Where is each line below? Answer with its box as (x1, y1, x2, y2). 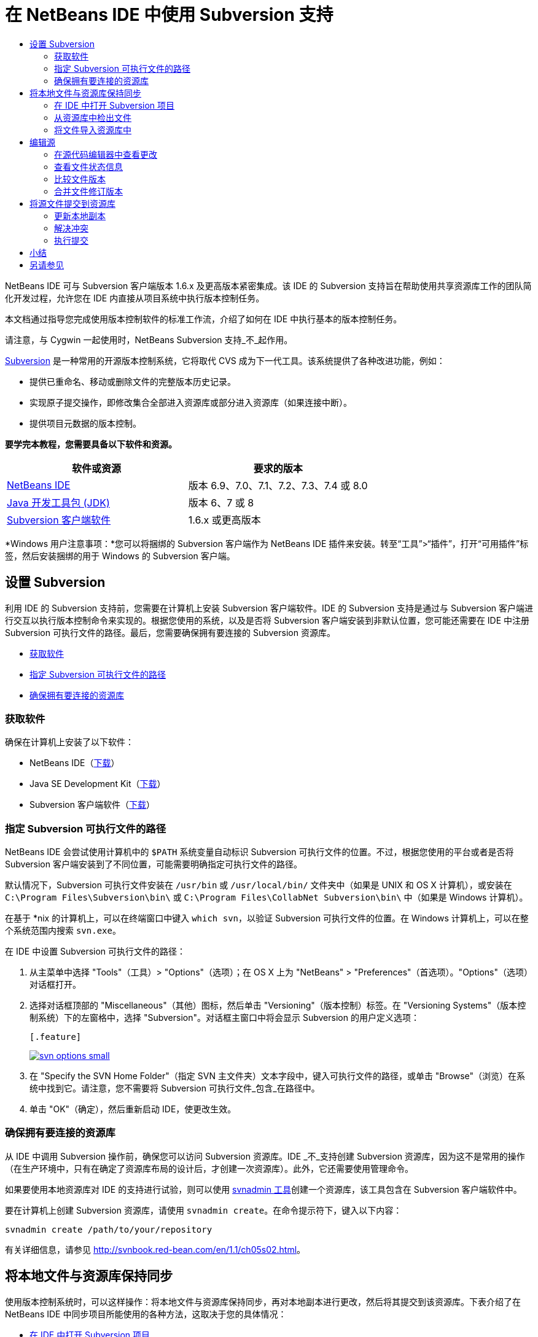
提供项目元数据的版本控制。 (29, 417, 141, 428)
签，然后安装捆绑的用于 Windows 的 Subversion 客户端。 (5, 550, 235, 561)
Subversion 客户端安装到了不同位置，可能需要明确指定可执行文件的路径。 (5, 859, 302, 870)
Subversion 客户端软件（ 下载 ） (29, 799, 155, 810)
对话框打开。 (29, 979, 81, 990)
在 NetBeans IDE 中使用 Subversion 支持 (5, 4, 333, 25)
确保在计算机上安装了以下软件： (5, 737, 134, 748)
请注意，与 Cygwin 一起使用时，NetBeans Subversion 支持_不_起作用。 (5, 334, 293, 345)
